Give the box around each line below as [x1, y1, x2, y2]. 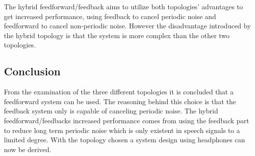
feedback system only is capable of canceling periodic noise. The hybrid [4, 106, 218, 116]
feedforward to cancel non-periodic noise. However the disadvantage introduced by [4, 21, 251, 31]
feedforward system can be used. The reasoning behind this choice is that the [4, 96, 236, 106]
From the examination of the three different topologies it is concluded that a [4, 87, 234, 97]
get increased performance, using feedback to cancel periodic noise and [4, 11, 216, 21]
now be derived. [4, 144, 51, 154]
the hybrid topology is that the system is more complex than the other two [4, 30, 230, 40]
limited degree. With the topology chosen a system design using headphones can [4, 134, 245, 145]
